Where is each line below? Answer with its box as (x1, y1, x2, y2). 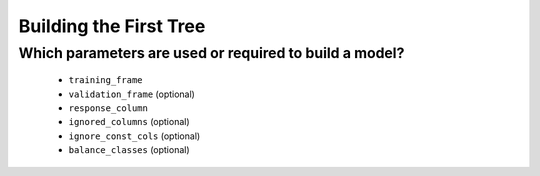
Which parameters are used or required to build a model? (18, 44, 405, 62)
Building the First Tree (18, 15, 206, 37)
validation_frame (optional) (68, 88, 195, 100)
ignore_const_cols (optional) (68, 130, 201, 142)
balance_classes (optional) (68, 144, 190, 156)
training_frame (68, 75, 144, 86)
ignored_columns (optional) (68, 116, 190, 128)
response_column (68, 102, 149, 114)
